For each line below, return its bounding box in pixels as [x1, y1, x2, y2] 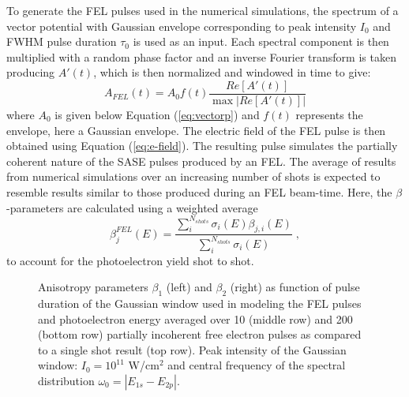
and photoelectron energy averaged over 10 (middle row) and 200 [38, 310, 353, 327]
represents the [295, 107, 363, 123]
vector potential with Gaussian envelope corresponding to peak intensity [6, 17, 357, 34]
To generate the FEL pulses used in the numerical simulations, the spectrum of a [6, 2, 399, 18]
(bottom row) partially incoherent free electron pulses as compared [38, 326, 362, 343]
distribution [38, 373, 95, 389]
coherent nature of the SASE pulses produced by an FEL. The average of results [6, 152, 396, 169]
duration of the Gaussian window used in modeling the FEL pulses [38, 295, 362, 312]
